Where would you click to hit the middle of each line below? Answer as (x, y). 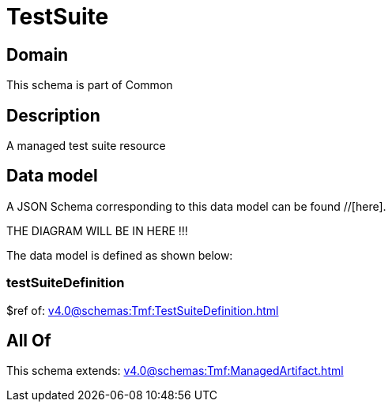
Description (53, 115)
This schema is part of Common (90, 85)
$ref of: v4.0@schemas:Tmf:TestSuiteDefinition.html (143, 310)
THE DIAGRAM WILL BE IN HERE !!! (97, 230)
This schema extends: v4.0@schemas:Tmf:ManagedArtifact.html (175, 371)
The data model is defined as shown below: (120, 255)
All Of (29, 341)
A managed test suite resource (86, 146)
